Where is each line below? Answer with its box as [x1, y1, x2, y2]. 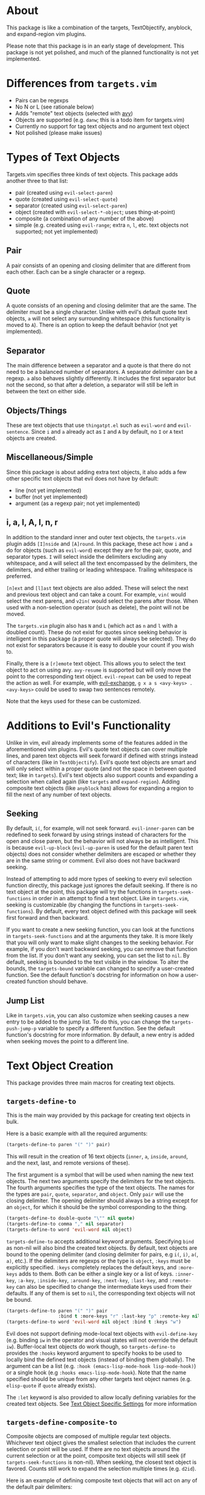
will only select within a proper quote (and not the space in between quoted [6, 765, 196, 772]
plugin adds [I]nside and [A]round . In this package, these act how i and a [6, 540, 193, 547]
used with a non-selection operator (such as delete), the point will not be [6, 603, 189, 611]
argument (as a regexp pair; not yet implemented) [15, 500, 140, 507]
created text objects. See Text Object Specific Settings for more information [6, 1400, 197, 1408]
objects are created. [6, 434, 57, 442]
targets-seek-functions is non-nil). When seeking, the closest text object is [6, 1458, 197, 1466]
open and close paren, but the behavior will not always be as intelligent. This [6, 837, 199, 845]
